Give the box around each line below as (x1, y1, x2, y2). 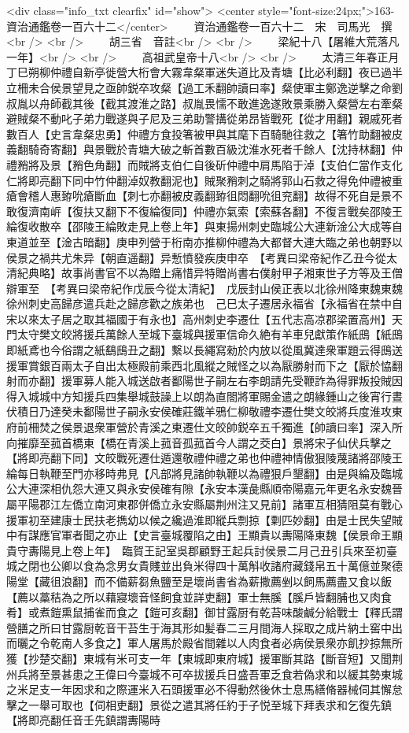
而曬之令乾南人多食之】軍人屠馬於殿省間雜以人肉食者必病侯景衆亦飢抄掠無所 (6, 635, 403, 651)
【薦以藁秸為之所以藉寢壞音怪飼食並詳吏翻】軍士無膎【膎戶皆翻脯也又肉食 (6, 588, 392, 605)
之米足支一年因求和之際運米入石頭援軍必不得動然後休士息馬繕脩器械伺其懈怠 (6, 681, 403, 698)
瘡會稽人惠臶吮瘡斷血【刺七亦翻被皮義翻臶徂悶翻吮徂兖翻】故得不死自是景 (6, 187, 392, 204)
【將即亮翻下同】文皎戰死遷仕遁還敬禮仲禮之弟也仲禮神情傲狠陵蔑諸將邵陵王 (6, 450, 403, 466)
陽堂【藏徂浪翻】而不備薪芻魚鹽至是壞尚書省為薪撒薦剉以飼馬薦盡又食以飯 (6, 572, 392, 589)
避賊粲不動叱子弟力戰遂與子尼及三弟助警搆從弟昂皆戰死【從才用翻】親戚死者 (6, 110, 403, 127)
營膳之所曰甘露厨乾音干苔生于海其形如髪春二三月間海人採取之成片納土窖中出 (6, 619, 403, 635)
